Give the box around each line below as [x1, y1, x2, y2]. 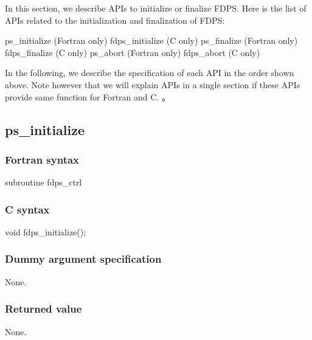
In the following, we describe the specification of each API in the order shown [5, 66, 294, 79]
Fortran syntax [5, 151, 80, 167]
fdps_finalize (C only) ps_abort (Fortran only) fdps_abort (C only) [5, 46, 260, 58]
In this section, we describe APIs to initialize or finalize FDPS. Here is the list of [5, 2, 307, 14]
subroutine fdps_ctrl [5, 176, 82, 189]
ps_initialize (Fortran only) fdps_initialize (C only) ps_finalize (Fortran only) [5, 34, 298, 47]
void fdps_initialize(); [5, 225, 86, 238]
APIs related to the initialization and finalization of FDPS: [5, 13, 225, 26]
